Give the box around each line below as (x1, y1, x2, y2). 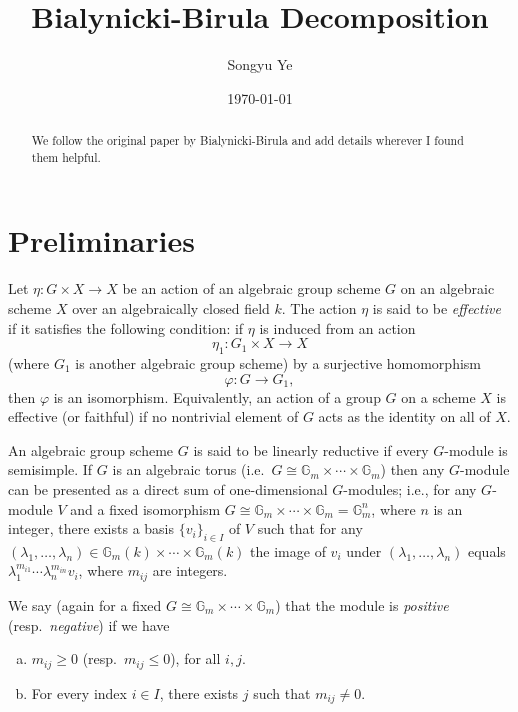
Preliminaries (8, 220, 195, 261)
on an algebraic (400, 278, 495, 299)
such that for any (257, 518, 363, 539)
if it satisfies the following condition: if (8, 317, 244, 338)
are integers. (152, 560, 228, 581)
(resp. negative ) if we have (8, 614, 170, 635)
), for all (170, 648, 221, 669)
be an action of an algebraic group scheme (122, 278, 381, 299)
